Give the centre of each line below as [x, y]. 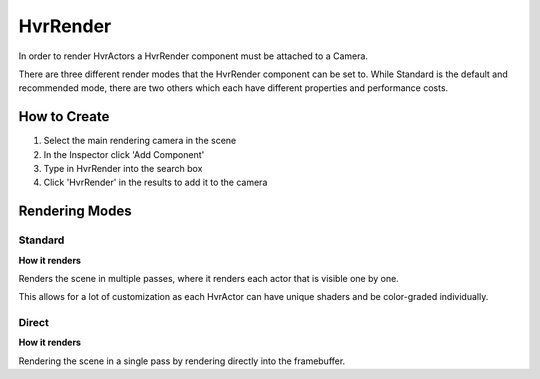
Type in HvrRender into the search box [123, 169]
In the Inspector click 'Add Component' [124, 154]
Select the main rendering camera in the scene [140, 141]
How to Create [64, 116]
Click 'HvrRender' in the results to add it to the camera [155, 182]
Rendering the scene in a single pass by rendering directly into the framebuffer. [182, 361]
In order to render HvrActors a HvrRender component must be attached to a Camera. [193, 56]
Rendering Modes [75, 211]
